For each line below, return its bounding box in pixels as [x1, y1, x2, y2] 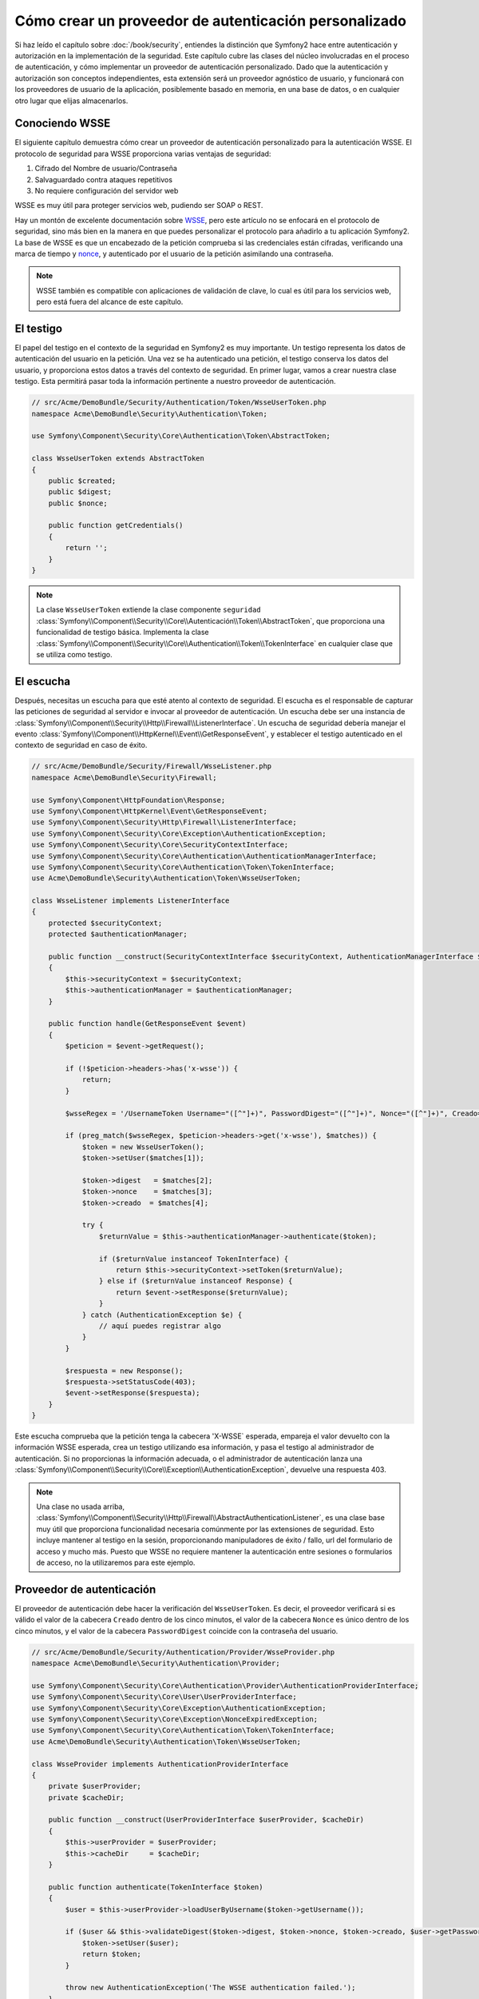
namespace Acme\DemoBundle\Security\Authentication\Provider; [31, 1659, 280, 1668]
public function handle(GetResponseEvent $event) [48, 1019, 247, 1028]
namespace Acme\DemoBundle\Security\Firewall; [31, 772, 217, 782]
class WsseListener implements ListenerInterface [31, 896, 230, 905]
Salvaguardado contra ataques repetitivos [34, 174, 173, 184]
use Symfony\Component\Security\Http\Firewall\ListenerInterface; [31, 818, 297, 827]
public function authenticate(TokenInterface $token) [48, 1882, 263, 1891]
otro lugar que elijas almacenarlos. [14, 96, 129, 106]
